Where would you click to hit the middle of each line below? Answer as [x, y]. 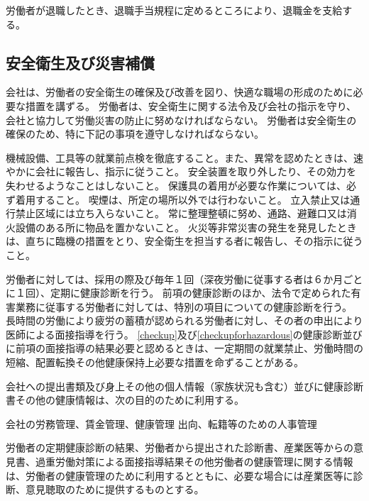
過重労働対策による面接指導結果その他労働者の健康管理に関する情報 [194, 462]
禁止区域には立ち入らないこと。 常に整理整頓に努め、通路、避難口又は [181, 213]
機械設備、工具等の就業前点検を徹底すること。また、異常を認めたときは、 [180, 157]
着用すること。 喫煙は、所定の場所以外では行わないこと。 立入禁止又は [183, 199]
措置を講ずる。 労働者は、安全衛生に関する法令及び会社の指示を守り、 [191, 105]
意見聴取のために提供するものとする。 [115, 489]
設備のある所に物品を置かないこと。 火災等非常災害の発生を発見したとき [186, 227]
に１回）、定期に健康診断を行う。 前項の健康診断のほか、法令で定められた [178, 293]
